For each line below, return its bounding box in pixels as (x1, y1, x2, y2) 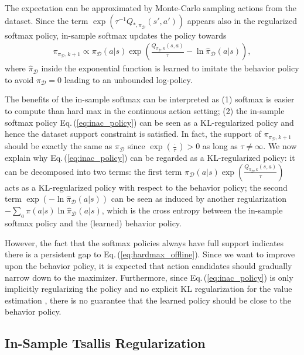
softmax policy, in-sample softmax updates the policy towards (5, 29, 227, 41)
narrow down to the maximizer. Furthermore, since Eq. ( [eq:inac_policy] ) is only (5, 271, 293, 283)
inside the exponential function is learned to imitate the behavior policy (41, 62, 299, 74)
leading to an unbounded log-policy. (64, 73, 193, 85)
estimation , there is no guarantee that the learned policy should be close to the (5, 294, 291, 306)
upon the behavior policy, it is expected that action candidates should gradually (5, 260, 292, 272)
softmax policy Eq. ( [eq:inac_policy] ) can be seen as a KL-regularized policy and (5, 116, 294, 128)
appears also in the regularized (187, 14, 297, 26)
